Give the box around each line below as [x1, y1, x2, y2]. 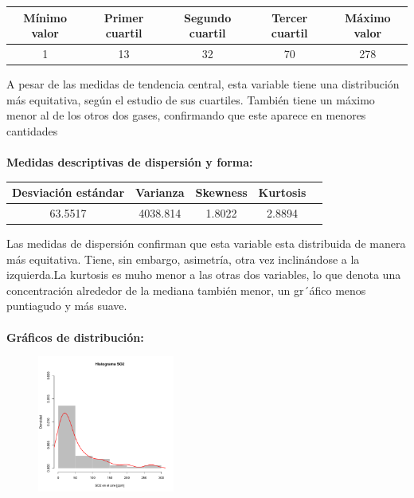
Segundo [184, 9, 232, 25]
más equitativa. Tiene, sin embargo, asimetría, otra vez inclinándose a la [6, 250, 360, 267]
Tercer [271, 9, 308, 25]
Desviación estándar [12, 184, 125, 201]
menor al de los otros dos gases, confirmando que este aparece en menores [6, 107, 366, 124]
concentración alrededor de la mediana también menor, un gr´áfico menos [6, 281, 366, 298]
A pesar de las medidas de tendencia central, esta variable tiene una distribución [6, 76, 400, 92]
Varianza [135, 184, 185, 201]
